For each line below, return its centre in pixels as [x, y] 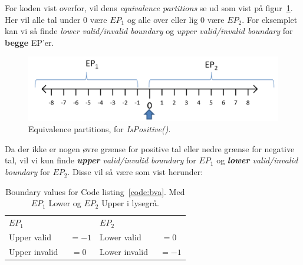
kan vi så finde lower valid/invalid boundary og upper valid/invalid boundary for [149, 31]
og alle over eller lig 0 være [176, 19]
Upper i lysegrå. [130, 203]
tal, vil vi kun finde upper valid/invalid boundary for [101, 160]
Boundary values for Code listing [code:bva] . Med [95, 191]
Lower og [65, 203]
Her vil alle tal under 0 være [56, 19]
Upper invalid [34, 251]
